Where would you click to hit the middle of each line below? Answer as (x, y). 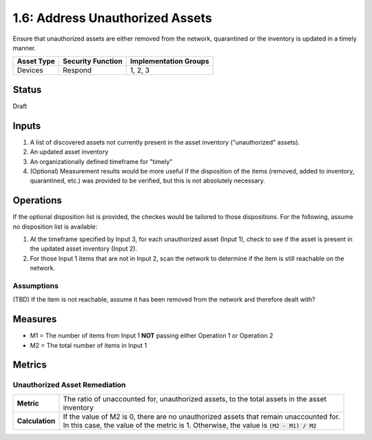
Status (27, 90)
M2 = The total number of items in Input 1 (89, 345)
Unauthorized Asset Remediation (70, 385)
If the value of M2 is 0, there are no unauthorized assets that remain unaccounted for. (201, 417)
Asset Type (36, 61)
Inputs (27, 126)
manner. (24, 48)
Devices (30, 70)
